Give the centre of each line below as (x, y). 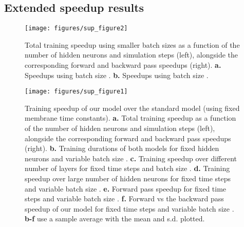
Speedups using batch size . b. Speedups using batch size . (117, 75)
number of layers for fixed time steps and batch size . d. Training (127, 168)
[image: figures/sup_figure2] (76, 29)
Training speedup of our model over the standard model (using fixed (132, 108)
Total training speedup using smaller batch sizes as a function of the (132, 44)
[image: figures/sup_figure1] (76, 92)
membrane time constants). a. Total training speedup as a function (130, 118)
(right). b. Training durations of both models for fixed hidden (122, 148)
